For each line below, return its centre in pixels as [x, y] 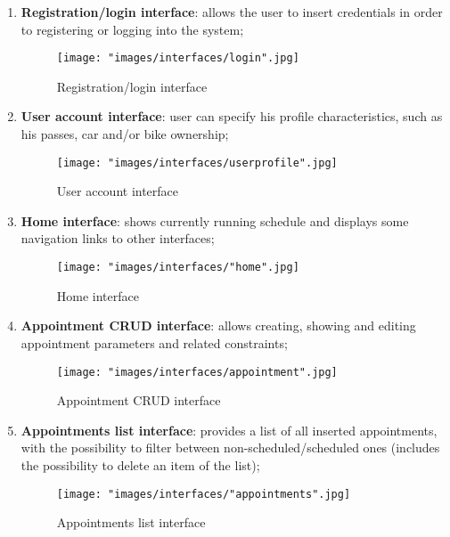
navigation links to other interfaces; [118, 238]
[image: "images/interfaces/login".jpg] [178, 58]
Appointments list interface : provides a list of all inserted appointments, [229, 430]
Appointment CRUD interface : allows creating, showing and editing [218, 325]
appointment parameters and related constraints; [154, 342]
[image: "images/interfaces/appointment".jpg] [197, 372]
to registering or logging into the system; [132, 29]
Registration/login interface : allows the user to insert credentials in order [232, 12]
